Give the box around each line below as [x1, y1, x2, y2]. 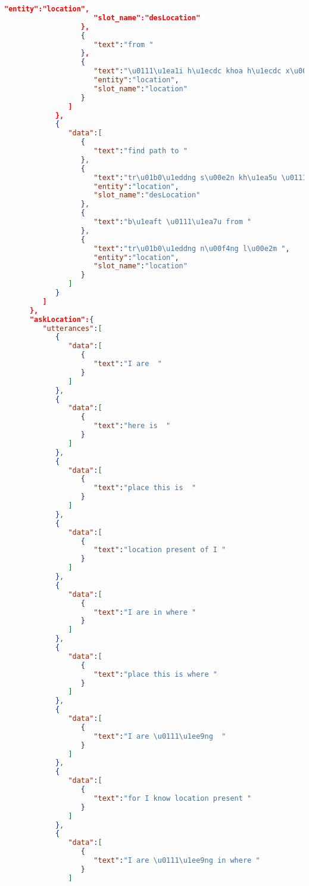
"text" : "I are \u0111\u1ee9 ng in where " [93, 856, 260, 865]
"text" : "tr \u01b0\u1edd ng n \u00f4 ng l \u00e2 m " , [93, 244, 290, 253]
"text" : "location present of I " [93, 546, 226, 554]
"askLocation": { [29, 315, 94, 324]
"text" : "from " [93, 40, 154, 49]
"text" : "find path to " [93, 147, 188, 155]
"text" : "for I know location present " [93, 794, 252, 803]
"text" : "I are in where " [93, 608, 196, 617]
